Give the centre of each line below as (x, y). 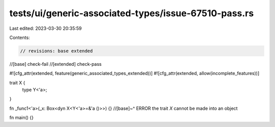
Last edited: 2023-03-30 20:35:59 (46, 28)
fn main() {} (22, 118)
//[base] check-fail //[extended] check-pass (56, 64)
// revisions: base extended (57, 51)
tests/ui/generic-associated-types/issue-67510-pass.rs (132, 13)
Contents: (20, 37)
